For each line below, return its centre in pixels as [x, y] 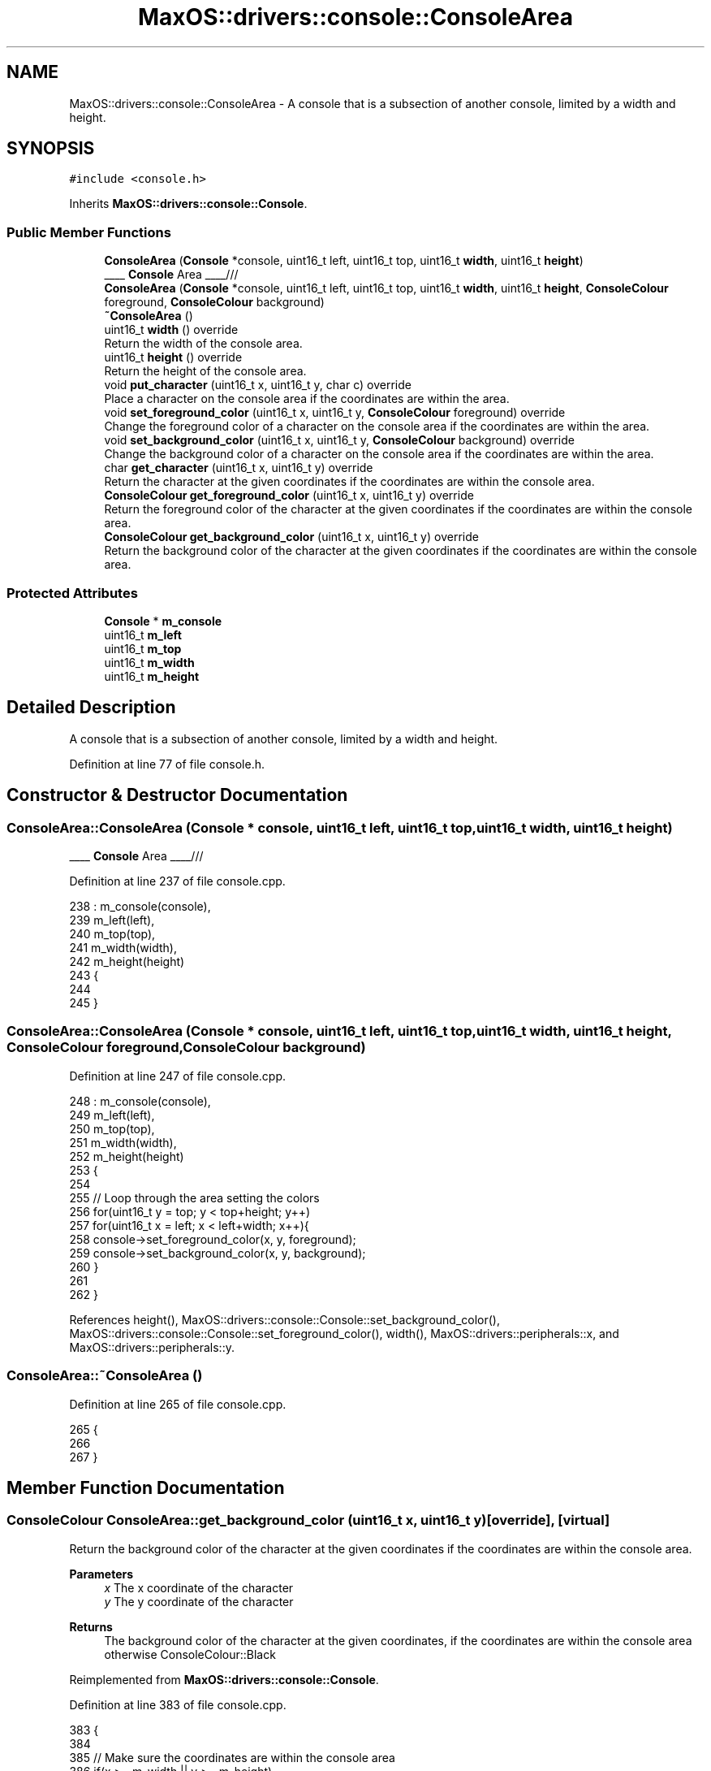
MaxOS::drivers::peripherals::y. [152, 1347]
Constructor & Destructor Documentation [177, 795]
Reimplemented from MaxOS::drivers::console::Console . [224, 1679]
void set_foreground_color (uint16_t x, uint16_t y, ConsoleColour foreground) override [335, 413]
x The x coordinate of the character [199, 1587]
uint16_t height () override [173, 357]
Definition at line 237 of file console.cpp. [177, 881]
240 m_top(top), [112, 934]
